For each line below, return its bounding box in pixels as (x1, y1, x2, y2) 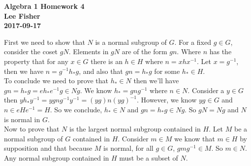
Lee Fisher (4, 10, 40, 21)
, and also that (79, 66, 123, 76)
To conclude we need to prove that (4, 75, 108, 86)
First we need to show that (4, 36, 85, 47)
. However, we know (136, 95, 197, 105)
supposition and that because (4, 143, 93, 153)
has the (209, 46, 232, 57)
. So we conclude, (50, 104, 102, 114)
